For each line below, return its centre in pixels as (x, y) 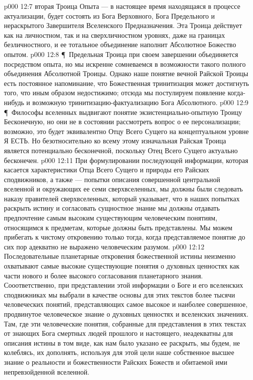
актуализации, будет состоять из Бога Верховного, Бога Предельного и (109, 15)
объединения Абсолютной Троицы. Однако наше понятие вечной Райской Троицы (126, 73)
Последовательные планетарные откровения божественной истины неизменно (120, 256)
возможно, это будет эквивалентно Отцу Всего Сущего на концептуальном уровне (126, 131)
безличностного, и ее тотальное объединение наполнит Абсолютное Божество (120, 44)
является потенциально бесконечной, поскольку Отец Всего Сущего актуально (121, 150)
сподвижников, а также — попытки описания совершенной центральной (112, 179)
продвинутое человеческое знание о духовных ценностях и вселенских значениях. (126, 314)
